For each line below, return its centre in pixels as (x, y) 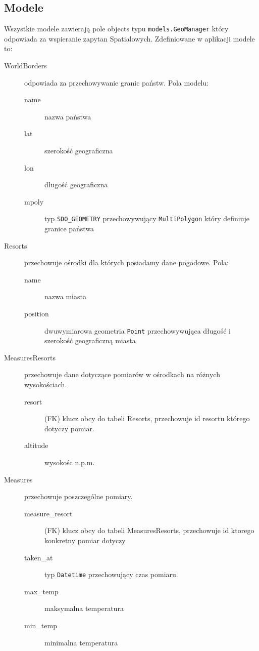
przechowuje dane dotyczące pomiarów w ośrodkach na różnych (122, 374)
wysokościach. (46, 384)
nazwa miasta (65, 296)
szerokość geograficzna (79, 151)
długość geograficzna (76, 185)
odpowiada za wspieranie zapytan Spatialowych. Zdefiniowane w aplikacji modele (129, 38)
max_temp (41, 591)
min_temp (41, 625)
